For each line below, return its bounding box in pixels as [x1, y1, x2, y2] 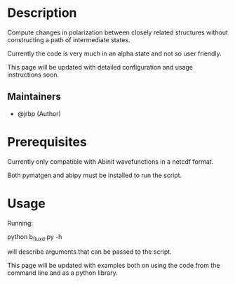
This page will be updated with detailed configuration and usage [7, 63, 193, 71]
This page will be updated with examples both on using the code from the [7, 262, 220, 270]
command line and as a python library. [7, 269, 118, 277]
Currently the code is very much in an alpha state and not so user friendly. [7, 49, 222, 58]
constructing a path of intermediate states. [7, 35, 131, 44]
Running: [7, 219, 34, 227]
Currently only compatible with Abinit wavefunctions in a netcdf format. [7, 157, 214, 166]
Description [7, 5, 77, 21]
